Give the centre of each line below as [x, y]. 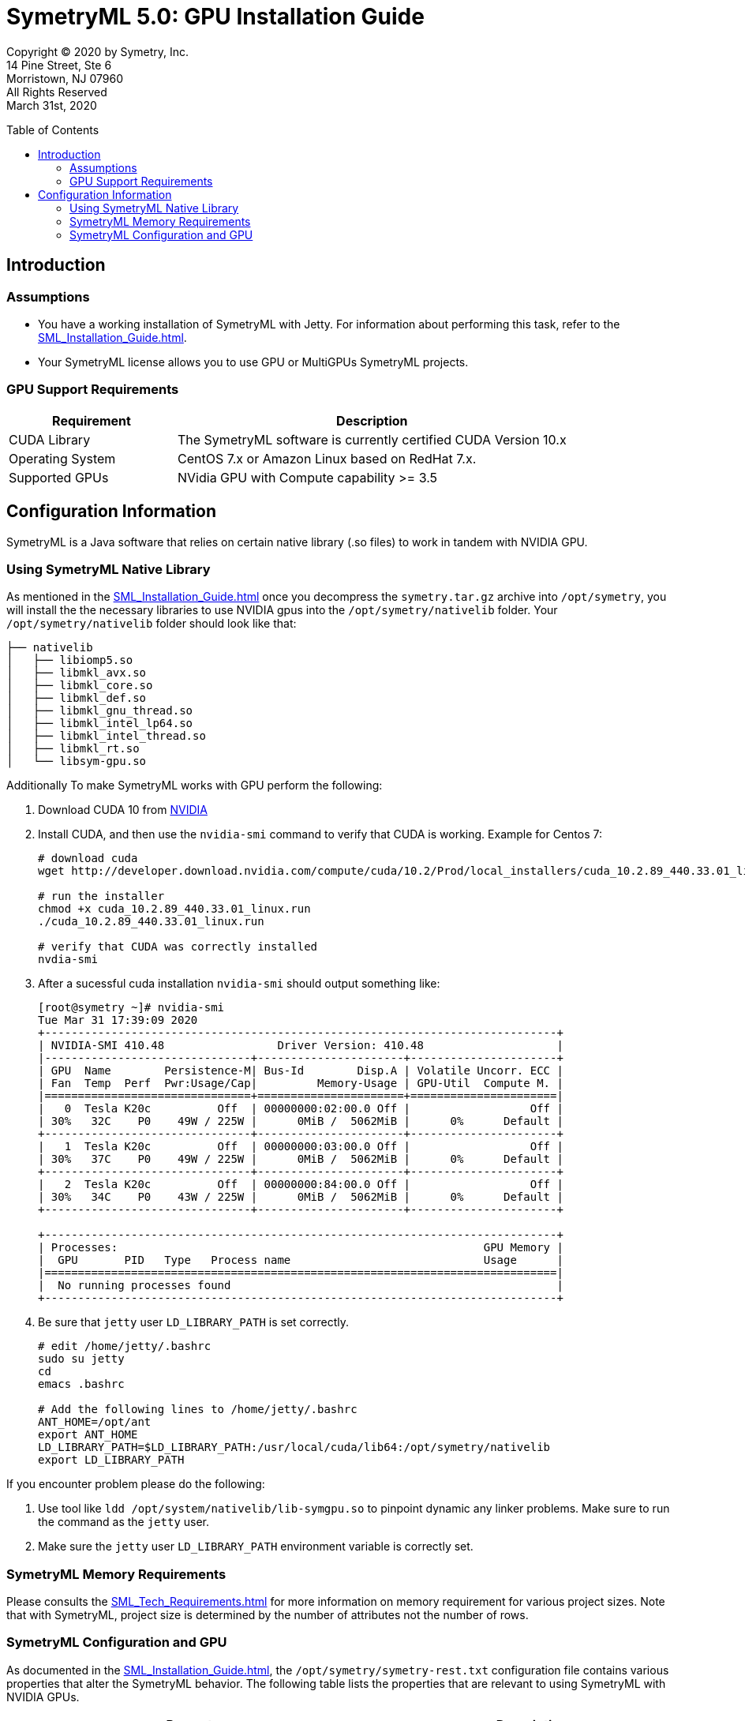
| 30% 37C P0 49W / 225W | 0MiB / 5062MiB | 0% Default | [301, 1159]
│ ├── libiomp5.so [70, 660]
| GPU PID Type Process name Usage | [301, 1260]
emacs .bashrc [81, 1384]
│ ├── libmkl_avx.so [77, 673]
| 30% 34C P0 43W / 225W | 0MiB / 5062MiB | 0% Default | [301, 1197]
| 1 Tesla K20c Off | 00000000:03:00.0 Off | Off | [301, 1147]
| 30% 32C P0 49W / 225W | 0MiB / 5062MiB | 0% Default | [301, 1121]
